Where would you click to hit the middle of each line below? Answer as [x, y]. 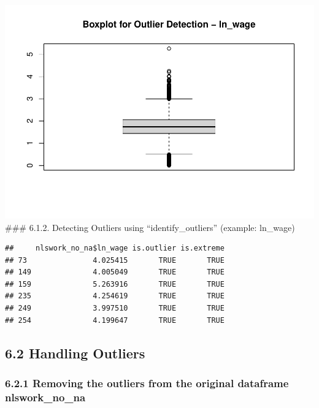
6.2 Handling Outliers [75, 353]
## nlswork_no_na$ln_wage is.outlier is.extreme [115, 248]
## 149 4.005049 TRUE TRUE [115, 272]
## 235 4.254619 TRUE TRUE [115, 296]
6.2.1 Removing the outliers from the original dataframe [147, 383]
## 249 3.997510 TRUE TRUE [115, 308]
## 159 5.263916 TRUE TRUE [115, 284]
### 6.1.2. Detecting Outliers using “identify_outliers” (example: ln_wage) [150, 227]
